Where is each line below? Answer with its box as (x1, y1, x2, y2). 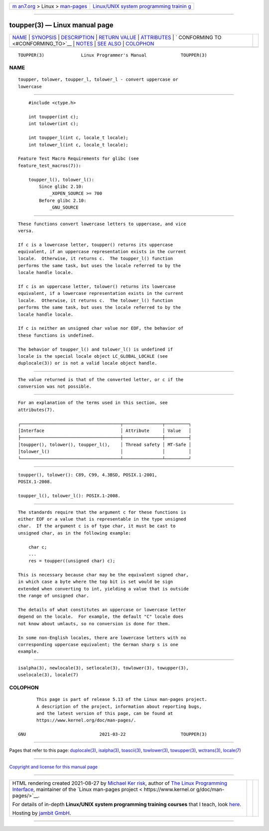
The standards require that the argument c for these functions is (18, 509, 186, 515)
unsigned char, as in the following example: (18, 530, 132, 536)
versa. (18, 228, 34, 234)
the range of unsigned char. (18, 593, 89, 599)
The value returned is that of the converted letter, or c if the (18, 377, 184, 382)
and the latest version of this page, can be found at (36, 710, 173, 716)
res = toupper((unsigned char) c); (28, 558, 116, 564)
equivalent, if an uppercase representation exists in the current (18, 249, 186, 255)
